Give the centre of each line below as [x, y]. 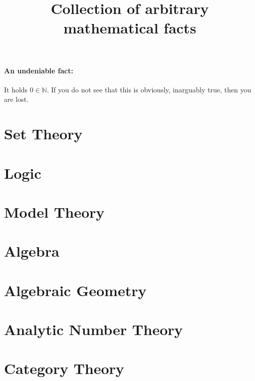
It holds [16, 89]
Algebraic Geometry [75, 290]
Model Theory [54, 211]
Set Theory [43, 134]
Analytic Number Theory [94, 329]
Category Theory [64, 368]
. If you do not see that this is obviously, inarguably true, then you [149, 89]
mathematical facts [130, 28]
